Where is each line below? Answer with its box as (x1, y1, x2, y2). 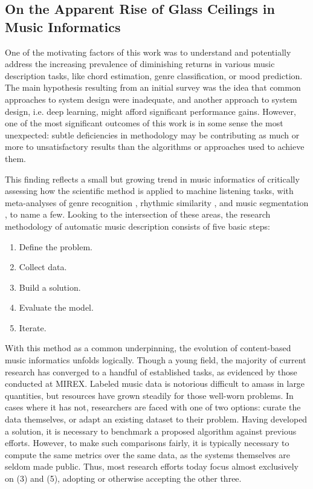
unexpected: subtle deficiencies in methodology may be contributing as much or (5, 128, 300, 141)
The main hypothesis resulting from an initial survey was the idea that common (5, 81, 301, 94)
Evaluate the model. (19, 301, 94, 314)
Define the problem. (19, 240, 92, 253)
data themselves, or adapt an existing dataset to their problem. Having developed (5, 413, 308, 426)
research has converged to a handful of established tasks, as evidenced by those (5, 365, 297, 378)
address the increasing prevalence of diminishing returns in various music (5, 57, 275, 70)
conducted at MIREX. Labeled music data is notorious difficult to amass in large (5, 377, 305, 390)
